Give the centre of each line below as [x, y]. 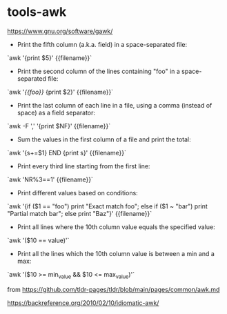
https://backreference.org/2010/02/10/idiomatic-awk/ [83, 303]
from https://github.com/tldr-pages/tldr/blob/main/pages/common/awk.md [113, 289]
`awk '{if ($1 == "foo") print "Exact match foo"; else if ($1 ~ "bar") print [108, 206]
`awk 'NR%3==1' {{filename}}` [50, 179]
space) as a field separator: [56, 112]
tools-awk [37, 12]
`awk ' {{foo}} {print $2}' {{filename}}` [60, 92]
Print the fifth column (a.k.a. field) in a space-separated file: [102, 44]
